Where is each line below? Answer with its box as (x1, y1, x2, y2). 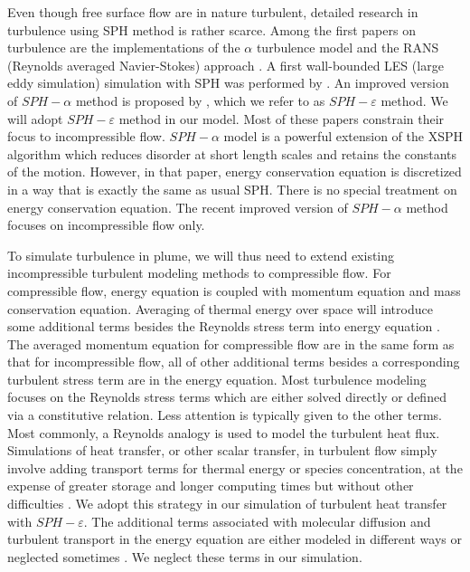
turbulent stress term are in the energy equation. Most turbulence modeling (7, 369, 427, 388)
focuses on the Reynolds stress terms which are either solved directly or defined (7, 387, 446, 406)
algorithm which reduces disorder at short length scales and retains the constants (7, 144, 457, 163)
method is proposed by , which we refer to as (75, 91, 325, 110)
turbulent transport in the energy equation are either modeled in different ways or (7, 529, 462, 548)
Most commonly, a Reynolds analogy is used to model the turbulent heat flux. (7, 423, 440, 442)
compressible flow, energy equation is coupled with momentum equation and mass (7, 281, 461, 300)
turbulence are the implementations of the (7, 38, 240, 57)
